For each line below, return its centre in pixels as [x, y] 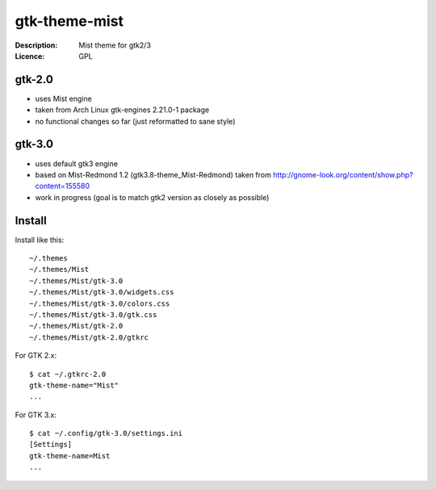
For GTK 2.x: [36, 356]
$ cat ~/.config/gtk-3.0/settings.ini [106, 433]
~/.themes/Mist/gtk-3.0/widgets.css [102, 292]
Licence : [30, 56]
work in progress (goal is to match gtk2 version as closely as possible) [152, 197]
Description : [36, 45]
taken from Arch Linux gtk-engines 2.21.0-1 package [122, 110]
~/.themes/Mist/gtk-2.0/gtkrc [89, 337]
